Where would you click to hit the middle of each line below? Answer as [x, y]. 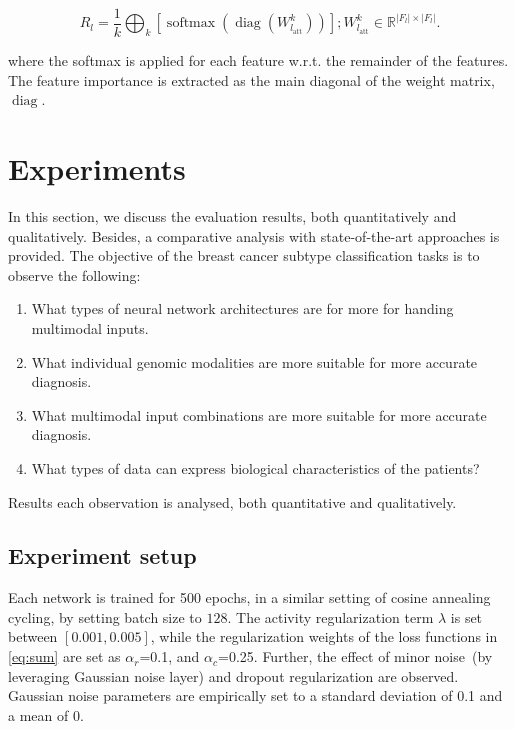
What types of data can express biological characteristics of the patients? [255, 467]
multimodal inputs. [90, 327]
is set [466, 616]
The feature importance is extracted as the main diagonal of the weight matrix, [251, 79]
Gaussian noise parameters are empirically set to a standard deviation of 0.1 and [255, 695]
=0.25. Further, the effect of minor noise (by [355, 656]
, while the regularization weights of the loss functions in [324, 636]
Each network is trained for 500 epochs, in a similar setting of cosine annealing [249, 597]
